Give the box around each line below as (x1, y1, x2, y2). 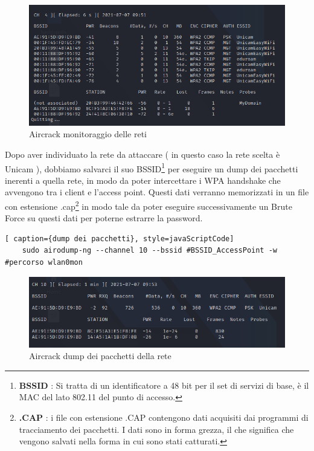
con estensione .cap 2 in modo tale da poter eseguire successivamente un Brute (5, 198, 292, 212)
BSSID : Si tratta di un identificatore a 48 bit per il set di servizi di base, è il (19, 378, 309, 391)
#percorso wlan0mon (5, 258, 83, 267)
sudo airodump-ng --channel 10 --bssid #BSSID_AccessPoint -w (22, 246, 278, 255)
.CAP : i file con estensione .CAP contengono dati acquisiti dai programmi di (19, 411, 309, 423)
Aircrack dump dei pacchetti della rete (29, 349, 171, 362)
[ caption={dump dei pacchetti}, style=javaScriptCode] (5, 234, 234, 243)
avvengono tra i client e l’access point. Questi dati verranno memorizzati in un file (5, 186, 309, 198)
